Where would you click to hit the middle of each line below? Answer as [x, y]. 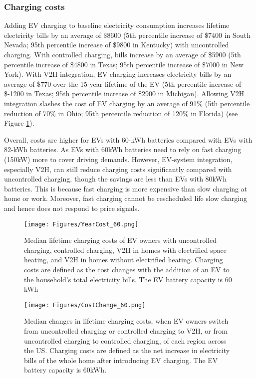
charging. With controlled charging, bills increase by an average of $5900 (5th [123, 54]
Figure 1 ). [19, 123]
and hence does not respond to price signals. [72, 208]
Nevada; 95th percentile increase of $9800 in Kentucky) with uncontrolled [117, 45]
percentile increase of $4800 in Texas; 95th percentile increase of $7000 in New [124, 64]
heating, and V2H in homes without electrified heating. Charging [124, 260]
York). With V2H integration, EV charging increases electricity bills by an [118, 74]
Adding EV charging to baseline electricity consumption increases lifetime [117, 25]
